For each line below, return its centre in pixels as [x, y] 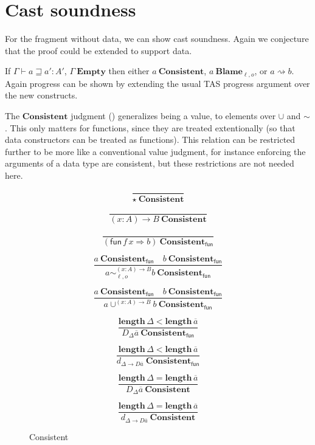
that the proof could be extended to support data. [99, 50]
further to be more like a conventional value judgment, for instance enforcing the [155, 151]
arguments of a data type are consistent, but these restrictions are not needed [150, 163]
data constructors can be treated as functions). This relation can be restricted [150, 140]
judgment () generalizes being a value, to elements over [173, 115]
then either [129, 71]
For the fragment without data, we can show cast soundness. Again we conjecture [157, 39]
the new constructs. [41, 95]
